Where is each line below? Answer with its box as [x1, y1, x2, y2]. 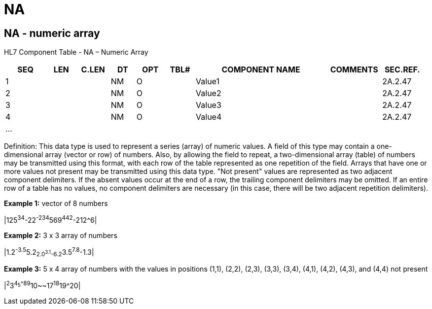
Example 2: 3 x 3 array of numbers [4, 231, 117, 240]
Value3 [196, 100, 221, 110]
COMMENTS [330, 65, 378, 75]
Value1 [196, 76, 219, 87]
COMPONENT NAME [221, 65, 300, 75]
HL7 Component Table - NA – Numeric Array [4, 48, 148, 57]
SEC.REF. [384, 65, 420, 75]
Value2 [196, 88, 221, 99]
